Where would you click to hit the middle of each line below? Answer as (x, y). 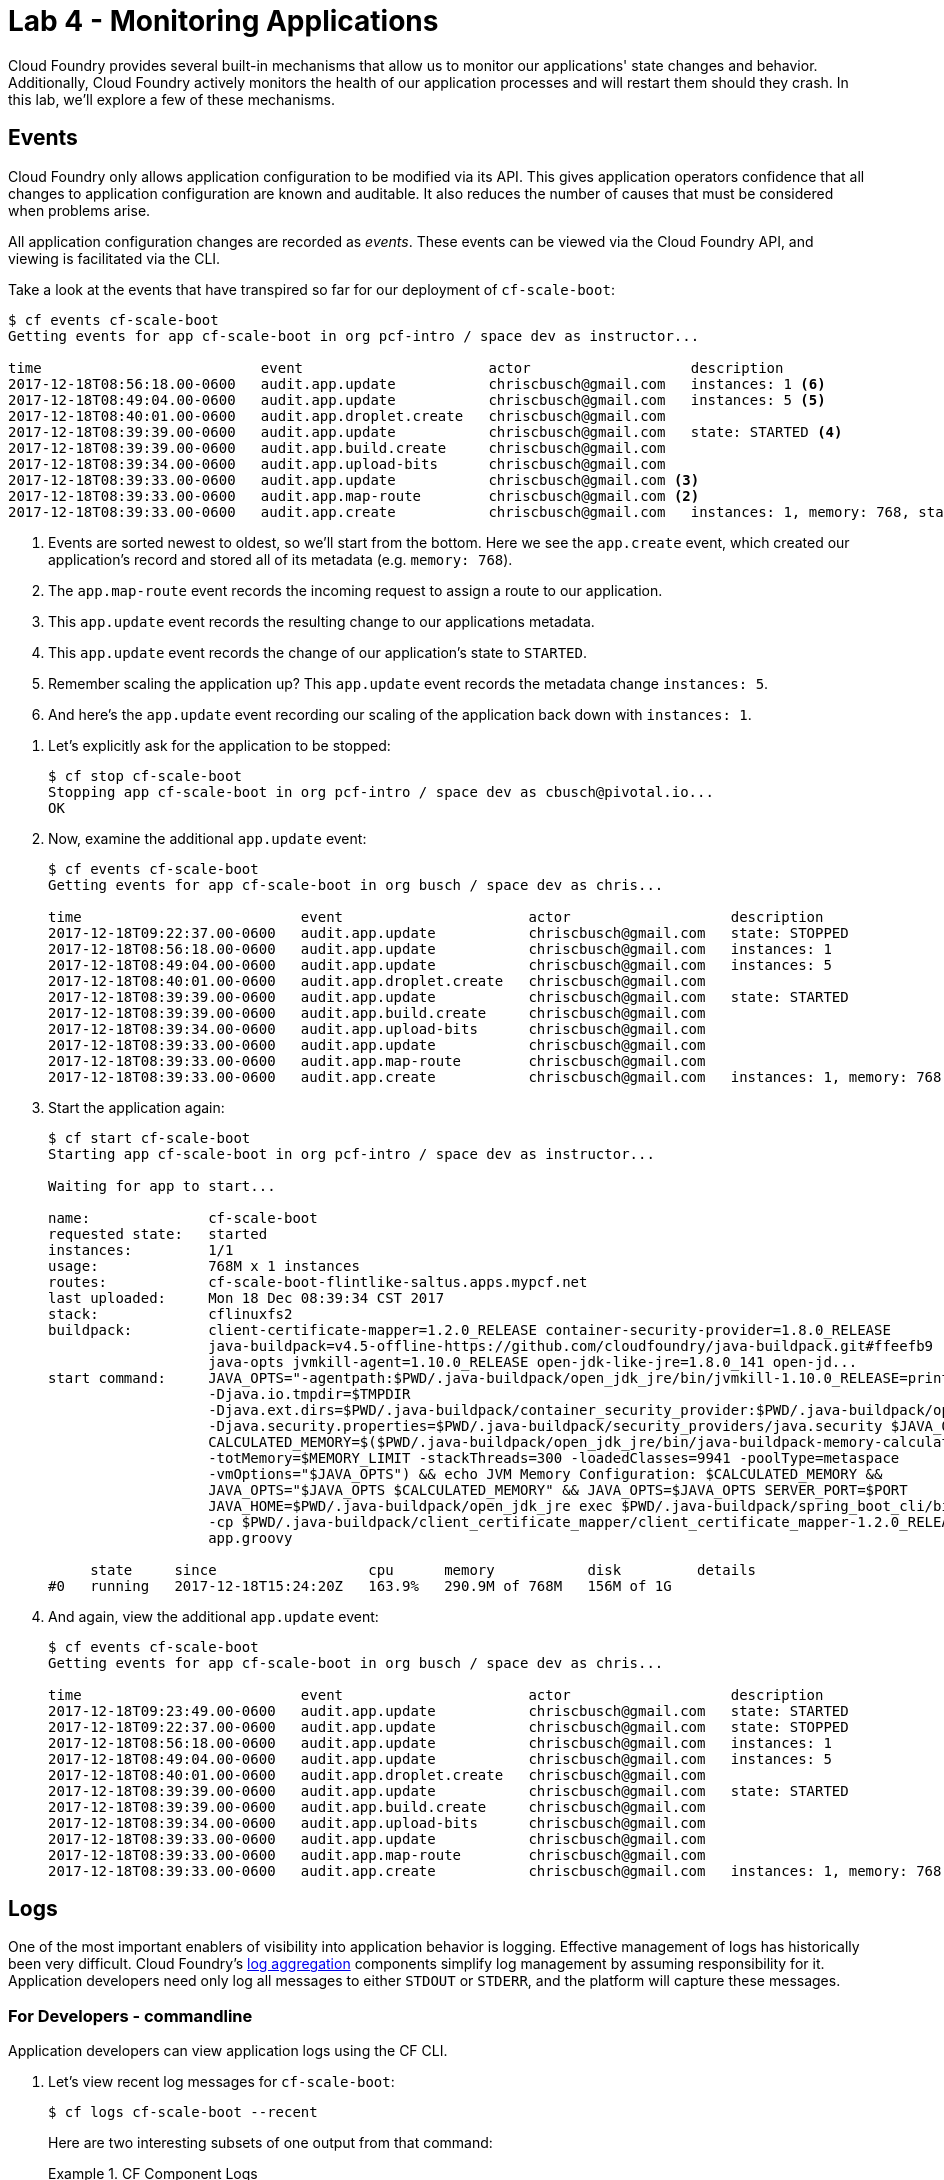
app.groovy (250, 1537)
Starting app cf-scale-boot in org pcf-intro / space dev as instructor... (351, 1153)
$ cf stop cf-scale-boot (145, 775)
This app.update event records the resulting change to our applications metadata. (321, 621)
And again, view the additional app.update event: (213, 1616)
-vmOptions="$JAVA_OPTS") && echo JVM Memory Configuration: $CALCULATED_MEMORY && (545, 1473)
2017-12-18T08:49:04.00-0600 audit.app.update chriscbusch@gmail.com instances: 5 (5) (417, 399)
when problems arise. (79, 210)
